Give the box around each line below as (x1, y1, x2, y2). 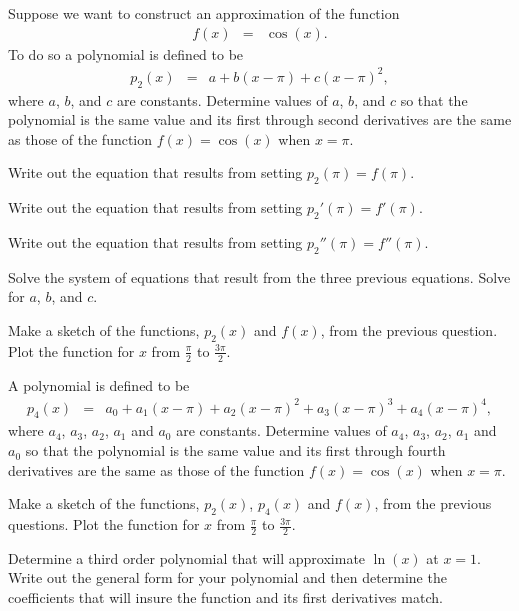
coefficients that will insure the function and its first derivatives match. (8, 587, 443, 608)
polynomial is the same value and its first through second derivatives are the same (8, 109, 512, 130)
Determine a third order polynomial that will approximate (8, 547, 366, 568)
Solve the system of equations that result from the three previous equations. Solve (8, 266, 511, 287)
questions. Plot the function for (8, 514, 200, 535)
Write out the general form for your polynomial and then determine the (8, 567, 447, 588)
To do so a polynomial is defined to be (8, 43, 244, 64)
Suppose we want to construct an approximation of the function (8, 3, 400, 23)
